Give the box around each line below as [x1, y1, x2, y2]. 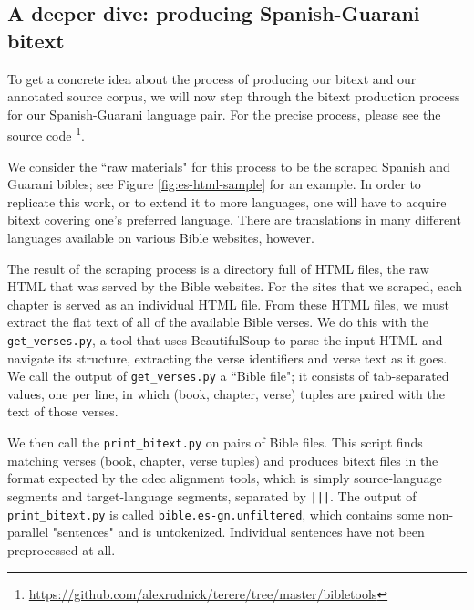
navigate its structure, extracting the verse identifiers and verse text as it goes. [7, 348, 448, 367]
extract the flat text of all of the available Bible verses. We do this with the [7, 312, 429, 331]
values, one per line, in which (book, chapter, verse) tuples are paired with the [7, 384, 445, 403]
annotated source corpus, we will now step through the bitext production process [7, 87, 460, 106]
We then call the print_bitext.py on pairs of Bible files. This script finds [7, 433, 423, 452]
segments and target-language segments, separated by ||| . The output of [7, 486, 417, 505]
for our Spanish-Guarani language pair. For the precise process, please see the [7, 104, 441, 123]
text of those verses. [7, 402, 118, 421]
